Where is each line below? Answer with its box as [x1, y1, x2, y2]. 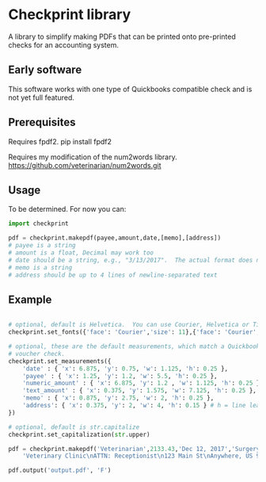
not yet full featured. [8, 93, 75, 102]
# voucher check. [8, 350, 66, 358]
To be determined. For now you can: [8, 205, 127, 214]
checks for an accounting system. [8, 40, 120, 49]
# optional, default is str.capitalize [8, 423, 140, 431]
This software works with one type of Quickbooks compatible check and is [8, 84, 253, 94]
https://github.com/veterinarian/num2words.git [8, 160, 161, 170]
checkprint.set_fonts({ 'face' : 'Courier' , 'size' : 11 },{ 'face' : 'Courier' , [8, 328, 260, 336]
